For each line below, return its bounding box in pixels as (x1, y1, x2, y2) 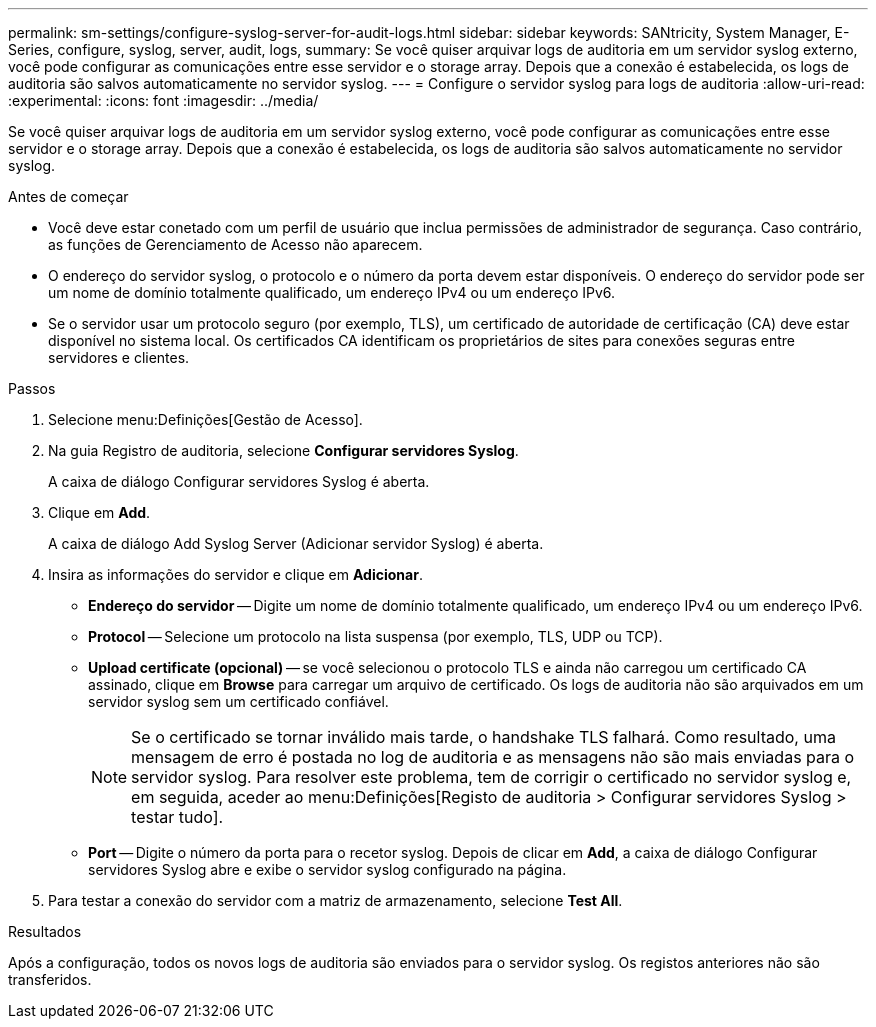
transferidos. (8, 971, 92, 988)
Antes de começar (8, 188, 129, 205)
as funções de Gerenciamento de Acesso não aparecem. (48, 236, 423, 253)
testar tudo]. (131, 807, 224, 827)
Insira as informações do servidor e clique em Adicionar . (48, 566, 423, 583)
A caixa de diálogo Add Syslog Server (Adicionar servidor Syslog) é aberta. (48, 535, 544, 552)
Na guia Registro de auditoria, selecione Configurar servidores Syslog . (48, 442, 519, 459)
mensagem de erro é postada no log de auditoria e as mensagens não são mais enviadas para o (131, 747, 855, 767)
